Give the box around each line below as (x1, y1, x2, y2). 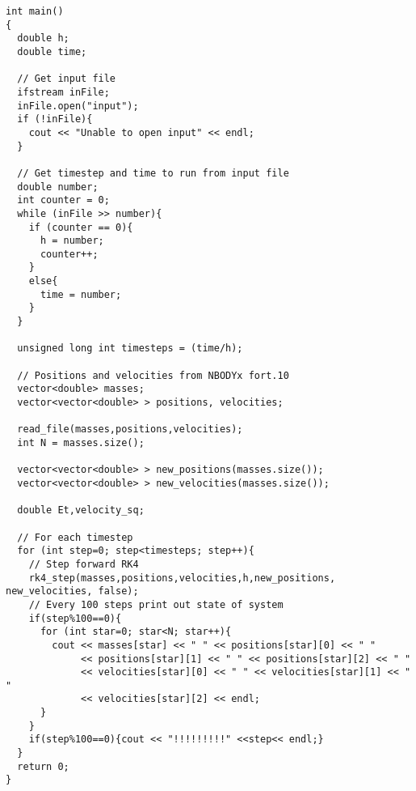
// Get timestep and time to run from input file (17, 167, 289, 179)
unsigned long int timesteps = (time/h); (17, 342, 243, 355)
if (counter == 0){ (28, 221, 133, 233)
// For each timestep (17, 531, 133, 543)
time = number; (40, 288, 122, 300)
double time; (17, 45, 87, 57)
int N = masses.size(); (17, 437, 145, 449)
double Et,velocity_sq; (17, 504, 145, 517)
